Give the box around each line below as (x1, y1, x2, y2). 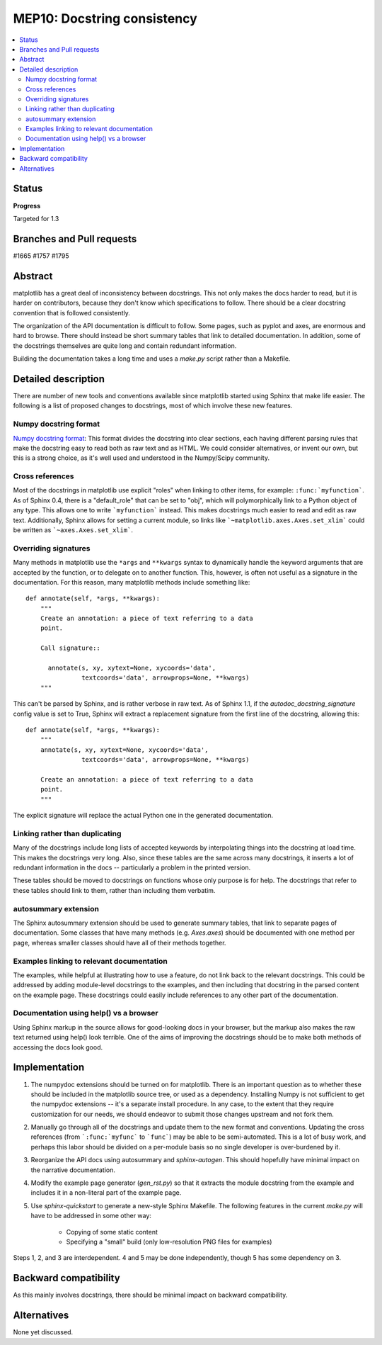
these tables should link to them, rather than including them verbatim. (13, 886, 216, 894)
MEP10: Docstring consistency (13, 11, 197, 26)
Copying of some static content (66, 1227, 158, 1236)
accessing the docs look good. (13, 1042, 103, 1052)
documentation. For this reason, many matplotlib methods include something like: (13, 578, 250, 586)
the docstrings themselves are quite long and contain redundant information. (13, 341, 237, 350)
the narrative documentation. (30, 1166, 116, 1174)
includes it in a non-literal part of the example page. (30, 1188, 182, 1197)
